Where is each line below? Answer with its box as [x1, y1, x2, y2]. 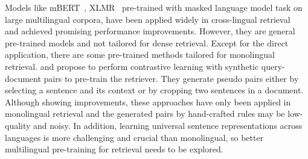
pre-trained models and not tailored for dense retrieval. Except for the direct [5, 36, 289, 49]
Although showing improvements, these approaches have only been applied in [5, 95, 291, 108]
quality [5, 119, 31, 131]
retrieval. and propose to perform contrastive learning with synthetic [5, 60, 259, 72]
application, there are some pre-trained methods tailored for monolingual [5, 48, 275, 61]
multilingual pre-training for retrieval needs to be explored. [5, 143, 223, 155]
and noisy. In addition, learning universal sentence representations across [33, 119, 303, 131]
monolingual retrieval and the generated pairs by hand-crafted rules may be [5, 107, 285, 120]
